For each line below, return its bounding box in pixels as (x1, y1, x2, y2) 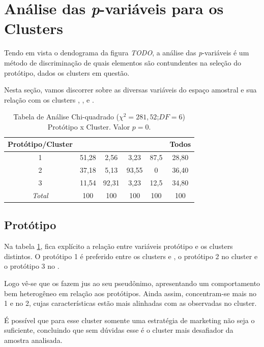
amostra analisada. (4, 334, 63, 345)
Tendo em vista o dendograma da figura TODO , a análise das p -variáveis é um (4, 47, 249, 58)
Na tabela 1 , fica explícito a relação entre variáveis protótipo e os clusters (4, 241, 233, 251)
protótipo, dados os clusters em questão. (4, 67, 130, 78)
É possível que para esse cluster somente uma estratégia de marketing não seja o (4, 314, 255, 325)
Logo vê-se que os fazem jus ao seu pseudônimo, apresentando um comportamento (4, 277, 260, 288)
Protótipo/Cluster (8, 139, 73, 149)
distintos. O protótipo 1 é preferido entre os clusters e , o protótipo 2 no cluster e (4, 250, 258, 261)
